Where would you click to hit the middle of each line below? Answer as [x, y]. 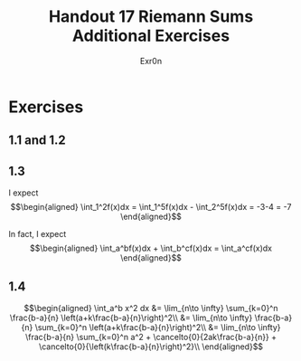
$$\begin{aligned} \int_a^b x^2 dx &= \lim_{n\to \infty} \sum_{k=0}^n [151, 308]
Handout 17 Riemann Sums [151, 17]
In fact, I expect [38, 234]
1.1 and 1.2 [37, 141]
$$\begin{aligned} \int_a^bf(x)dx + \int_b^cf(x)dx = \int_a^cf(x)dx [151, 248]
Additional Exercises [151, 36]
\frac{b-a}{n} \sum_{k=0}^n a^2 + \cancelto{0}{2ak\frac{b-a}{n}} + [151, 337]
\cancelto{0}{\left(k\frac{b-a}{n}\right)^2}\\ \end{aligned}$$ [151, 347]
